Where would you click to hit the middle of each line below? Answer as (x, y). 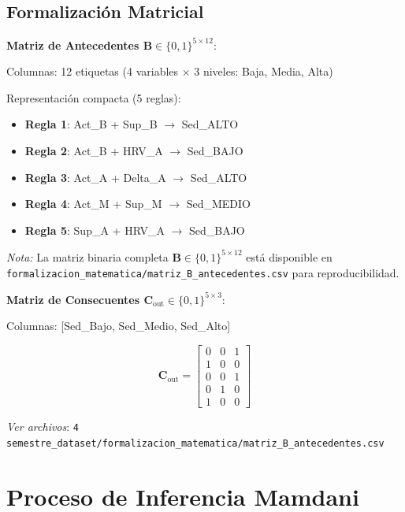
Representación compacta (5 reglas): (94, 97)
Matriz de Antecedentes (73, 45)
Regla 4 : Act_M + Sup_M (93, 204)
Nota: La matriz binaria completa (87, 256)
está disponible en (289, 256)
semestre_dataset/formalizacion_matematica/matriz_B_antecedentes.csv (195, 443)
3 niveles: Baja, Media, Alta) (264, 71)
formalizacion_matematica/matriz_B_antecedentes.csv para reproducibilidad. (203, 272)
